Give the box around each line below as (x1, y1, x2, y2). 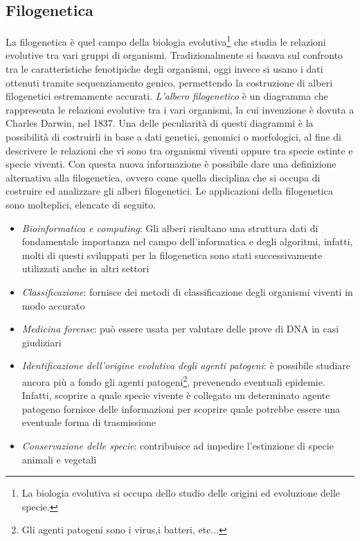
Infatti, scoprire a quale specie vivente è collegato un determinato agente (21, 388, 330, 402)
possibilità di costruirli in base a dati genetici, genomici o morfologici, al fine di (6, 130, 342, 144)
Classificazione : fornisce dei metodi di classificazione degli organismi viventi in (21, 284, 353, 299)
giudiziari (21, 335, 62, 349)
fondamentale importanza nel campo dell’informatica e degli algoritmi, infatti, (21, 234, 353, 249)
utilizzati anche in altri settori (21, 261, 150, 276)
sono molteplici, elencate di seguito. (6, 197, 156, 211)
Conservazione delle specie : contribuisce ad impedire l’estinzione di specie (21, 438, 334, 452)
